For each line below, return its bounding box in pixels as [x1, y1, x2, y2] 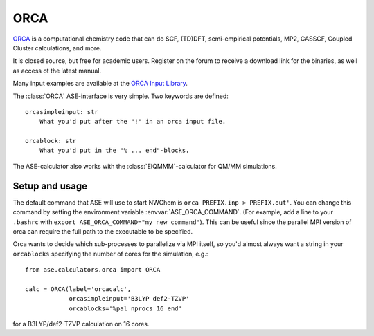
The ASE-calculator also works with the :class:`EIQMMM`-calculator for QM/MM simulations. [12, 162, 277, 170]
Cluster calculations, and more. [12, 44, 102, 52]
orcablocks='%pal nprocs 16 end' [69, 304, 183, 312]
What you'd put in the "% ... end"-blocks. [39, 147, 190, 155]
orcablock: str [25, 137, 77, 145]
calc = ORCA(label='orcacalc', [25, 285, 132, 293]
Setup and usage [12, 180, 88, 192]
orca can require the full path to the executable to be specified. [12, 227, 193, 235]
